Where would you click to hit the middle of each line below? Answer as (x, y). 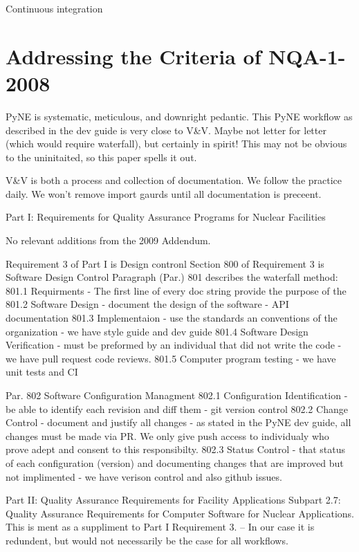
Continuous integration (54, 8)
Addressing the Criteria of (134, 56)
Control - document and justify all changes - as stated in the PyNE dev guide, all (178, 422)
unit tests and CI (42, 372)
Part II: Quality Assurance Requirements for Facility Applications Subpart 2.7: (173, 500)
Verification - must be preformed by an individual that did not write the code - (174, 345)
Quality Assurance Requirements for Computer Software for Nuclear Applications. (180, 513)
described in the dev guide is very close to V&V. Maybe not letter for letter (166, 130)
